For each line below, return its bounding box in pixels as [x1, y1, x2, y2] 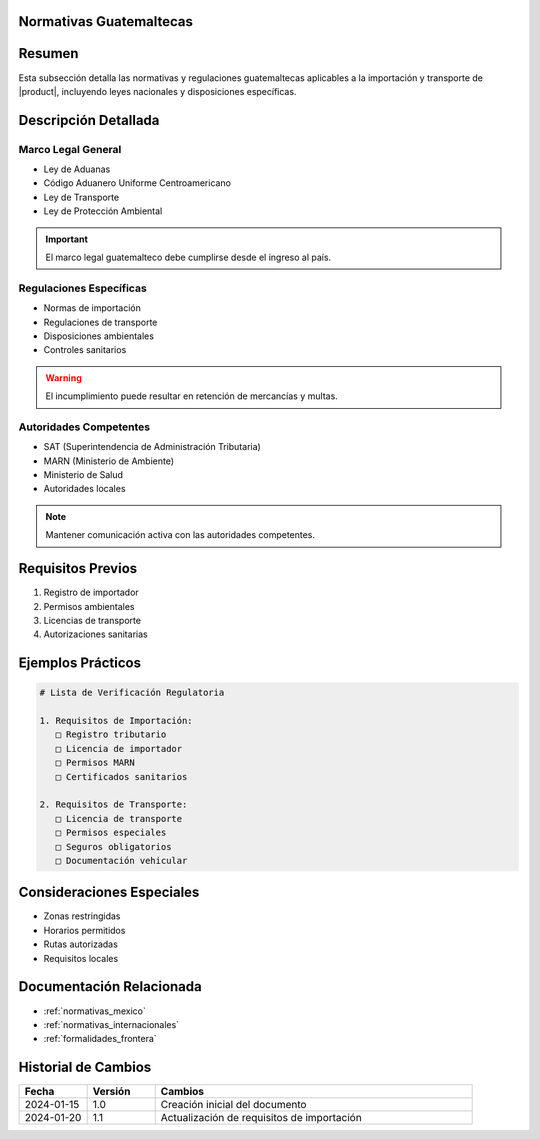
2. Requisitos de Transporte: [39, 799, 188, 810]
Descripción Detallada [18, 111, 160, 129]
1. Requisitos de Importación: [39, 715, 194, 727]
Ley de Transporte [43, 191, 120, 203]
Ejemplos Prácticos [18, 655, 142, 672]
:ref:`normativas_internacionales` [43, 1018, 180, 1030]
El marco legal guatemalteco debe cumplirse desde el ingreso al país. [45, 251, 332, 264]
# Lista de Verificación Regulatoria [39, 687, 225, 699]
